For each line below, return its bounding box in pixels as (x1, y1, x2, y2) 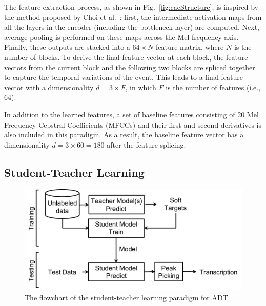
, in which (125, 81, 156, 92)
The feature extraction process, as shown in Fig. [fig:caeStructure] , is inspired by (4, 2, 258, 12)
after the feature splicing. (107, 139, 186, 150)
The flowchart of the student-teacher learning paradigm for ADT (25, 292, 228, 303)
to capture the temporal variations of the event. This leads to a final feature (4, 72, 243, 83)
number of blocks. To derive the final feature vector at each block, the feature (4, 51, 248, 62)
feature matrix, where (155, 42, 224, 52)
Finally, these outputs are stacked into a (4, 42, 130, 52)
